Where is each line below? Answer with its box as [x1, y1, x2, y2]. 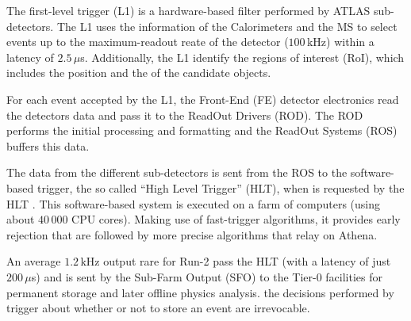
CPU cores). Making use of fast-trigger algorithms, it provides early [71, 211, 401, 227]
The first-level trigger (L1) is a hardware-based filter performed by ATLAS [6, 2, 371, 18]
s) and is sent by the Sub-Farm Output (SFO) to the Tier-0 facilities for [31, 268, 382, 285]
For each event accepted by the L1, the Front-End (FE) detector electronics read [6, 90, 399, 107]
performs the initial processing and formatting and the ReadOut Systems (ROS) [6, 122, 398, 139]
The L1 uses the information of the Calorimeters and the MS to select [56, 17, 398, 34]
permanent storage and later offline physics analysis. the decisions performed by [6, 284, 394, 300]
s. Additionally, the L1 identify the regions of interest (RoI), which [80, 48, 405, 65]
